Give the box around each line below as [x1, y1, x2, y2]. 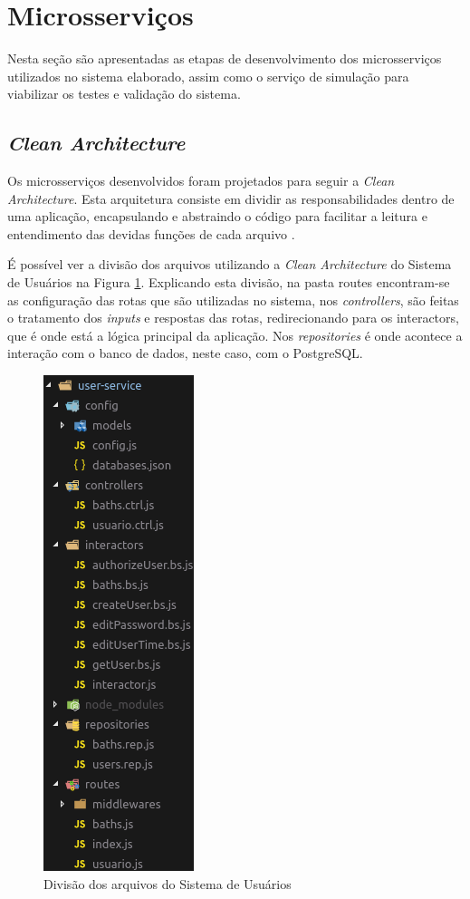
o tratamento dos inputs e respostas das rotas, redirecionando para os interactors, [7, 308, 459, 327]
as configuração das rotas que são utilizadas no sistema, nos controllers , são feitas [7, 290, 459, 309]
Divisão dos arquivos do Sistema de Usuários [43, 874, 292, 893]
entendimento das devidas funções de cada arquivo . [7, 224, 295, 243]
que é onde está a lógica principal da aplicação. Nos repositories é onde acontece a [7, 325, 463, 344]
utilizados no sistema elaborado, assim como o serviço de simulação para [7, 66, 409, 85]
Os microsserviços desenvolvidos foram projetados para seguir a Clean [7, 171, 395, 190]
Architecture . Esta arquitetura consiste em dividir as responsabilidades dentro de [7, 188, 455, 208]
